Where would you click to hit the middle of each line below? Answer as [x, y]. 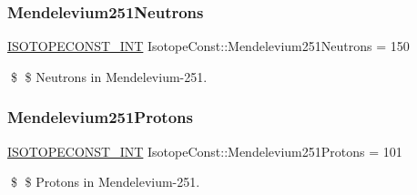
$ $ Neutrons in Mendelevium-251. [109, 76]
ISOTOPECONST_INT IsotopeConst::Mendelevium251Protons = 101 [205, 151]
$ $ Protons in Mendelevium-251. [105, 182]
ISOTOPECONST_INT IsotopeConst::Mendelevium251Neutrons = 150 [208, 46]
